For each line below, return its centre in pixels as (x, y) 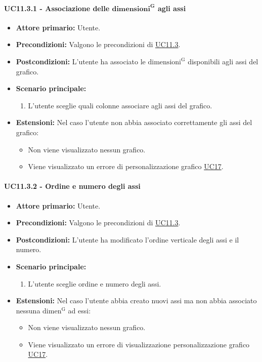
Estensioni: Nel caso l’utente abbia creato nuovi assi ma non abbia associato (136, 300)
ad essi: (79, 310)
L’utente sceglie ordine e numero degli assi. (95, 283)
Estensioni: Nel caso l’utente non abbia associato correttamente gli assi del (134, 122)
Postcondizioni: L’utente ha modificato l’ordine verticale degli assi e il (127, 239)
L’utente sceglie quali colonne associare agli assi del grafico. (120, 105)
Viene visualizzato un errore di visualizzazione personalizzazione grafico (139, 344)
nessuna (28, 310)
